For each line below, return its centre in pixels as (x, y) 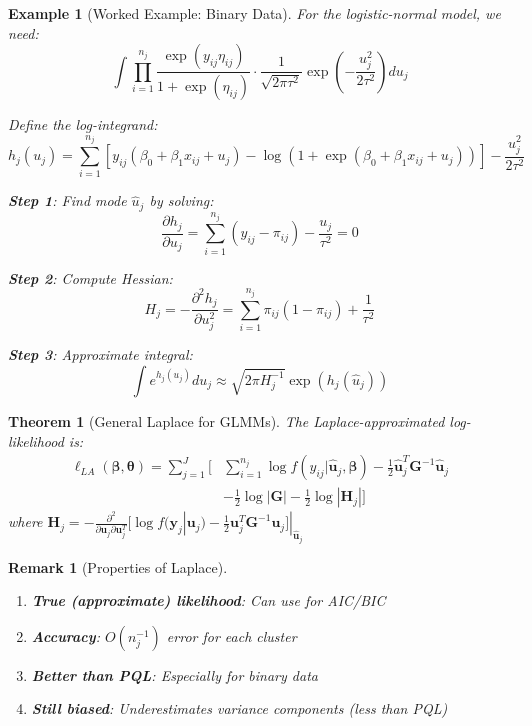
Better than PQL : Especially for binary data (174, 674)
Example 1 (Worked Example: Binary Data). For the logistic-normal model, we (254, 13)
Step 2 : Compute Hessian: (90, 277)
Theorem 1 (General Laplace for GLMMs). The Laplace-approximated (226, 420)
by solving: (181, 200)
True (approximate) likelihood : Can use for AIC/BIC (208, 600)
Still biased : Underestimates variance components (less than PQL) (239, 708)
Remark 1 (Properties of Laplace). (118, 566)
